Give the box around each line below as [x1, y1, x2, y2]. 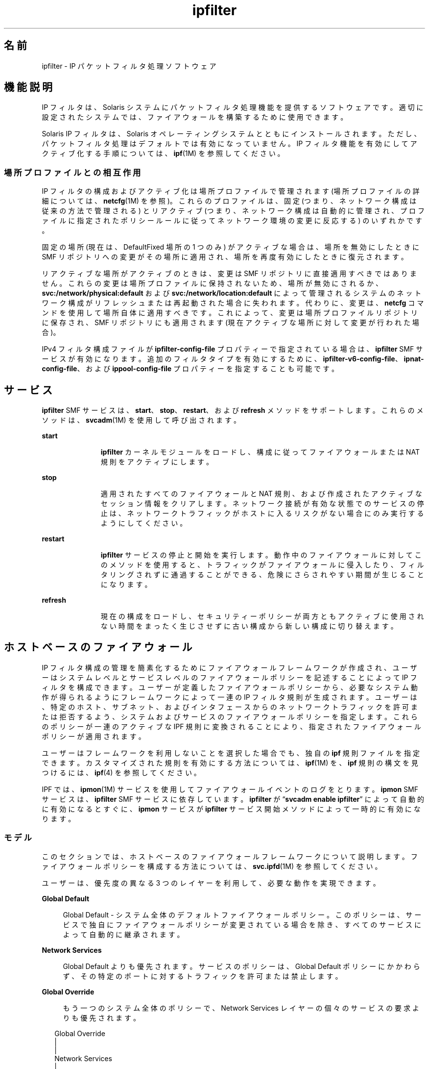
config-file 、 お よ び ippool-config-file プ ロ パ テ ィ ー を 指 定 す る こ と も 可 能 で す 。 [42, 364, 338, 373]
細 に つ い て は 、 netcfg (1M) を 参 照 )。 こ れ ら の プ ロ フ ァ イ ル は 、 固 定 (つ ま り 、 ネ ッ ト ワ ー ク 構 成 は [42, 197, 417, 205]
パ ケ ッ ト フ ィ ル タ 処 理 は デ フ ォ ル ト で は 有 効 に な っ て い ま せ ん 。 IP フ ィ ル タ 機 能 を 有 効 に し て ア [42, 139, 417, 148]
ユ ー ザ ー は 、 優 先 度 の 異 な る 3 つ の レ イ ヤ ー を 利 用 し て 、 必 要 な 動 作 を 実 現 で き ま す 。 [42, 878, 380, 887]
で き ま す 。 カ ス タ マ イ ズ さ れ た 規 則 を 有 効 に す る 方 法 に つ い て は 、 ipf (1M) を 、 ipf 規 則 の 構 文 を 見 [42, 758, 418, 767]
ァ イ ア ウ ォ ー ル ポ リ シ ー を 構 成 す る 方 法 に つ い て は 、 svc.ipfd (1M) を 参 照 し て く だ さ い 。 [42, 862, 382, 870]
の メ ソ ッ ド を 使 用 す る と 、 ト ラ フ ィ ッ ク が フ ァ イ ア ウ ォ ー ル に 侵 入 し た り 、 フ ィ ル [100, 560, 424, 569]
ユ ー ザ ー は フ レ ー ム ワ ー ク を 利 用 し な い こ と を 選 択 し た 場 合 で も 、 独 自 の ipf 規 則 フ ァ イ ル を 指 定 [42, 748, 420, 757]
